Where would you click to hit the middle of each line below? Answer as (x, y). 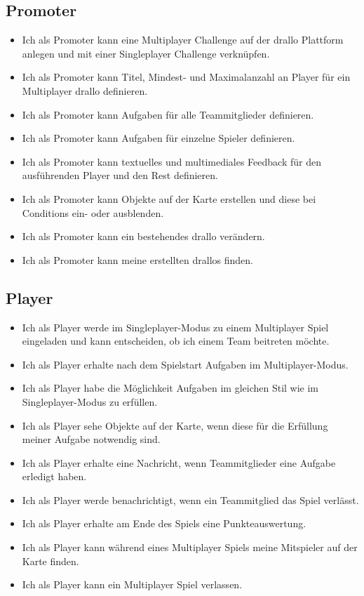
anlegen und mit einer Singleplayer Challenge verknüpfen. (146, 53)
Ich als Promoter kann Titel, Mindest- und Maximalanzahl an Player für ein (186, 77)
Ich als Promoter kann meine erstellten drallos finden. (137, 259)
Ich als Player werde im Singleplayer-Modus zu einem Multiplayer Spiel (175, 327)
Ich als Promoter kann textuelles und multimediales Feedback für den (171, 161)
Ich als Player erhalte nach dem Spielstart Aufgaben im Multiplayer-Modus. (185, 364)
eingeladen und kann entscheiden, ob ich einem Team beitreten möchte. (176, 341)
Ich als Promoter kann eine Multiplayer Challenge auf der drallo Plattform (183, 40)
